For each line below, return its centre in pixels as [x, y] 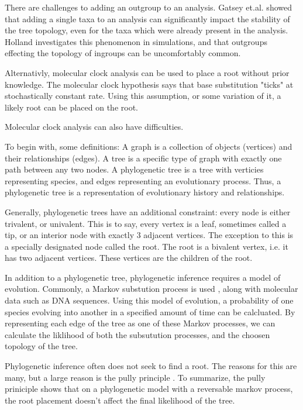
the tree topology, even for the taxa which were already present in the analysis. [147, 30]
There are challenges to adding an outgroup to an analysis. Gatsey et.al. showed [148, 7]
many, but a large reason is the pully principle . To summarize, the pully [135, 377]
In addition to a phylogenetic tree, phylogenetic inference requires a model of [143, 277]
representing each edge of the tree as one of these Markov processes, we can [140, 323]
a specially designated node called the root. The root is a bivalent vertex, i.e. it [147, 246]
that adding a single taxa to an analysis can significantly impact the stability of [147, 18]
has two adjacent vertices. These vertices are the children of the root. [129, 258]
